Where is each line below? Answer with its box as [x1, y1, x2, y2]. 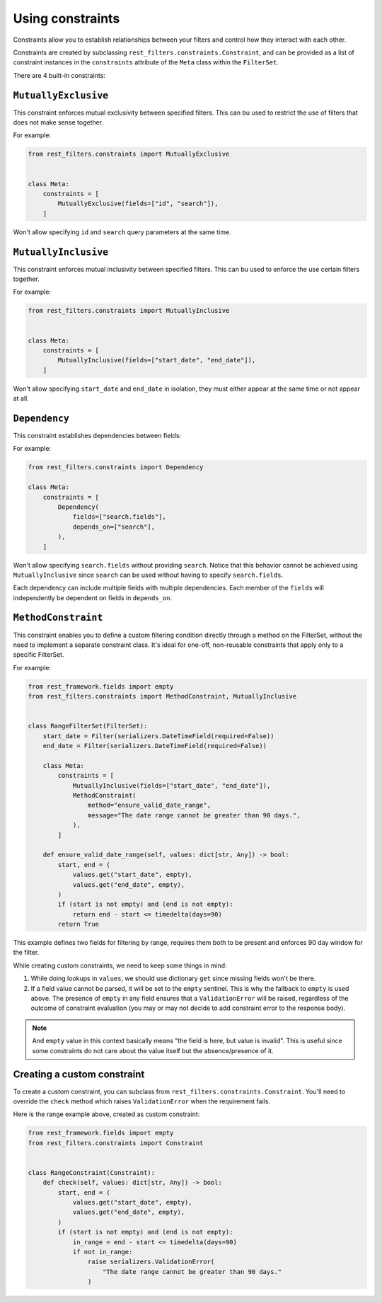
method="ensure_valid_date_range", [87, 801, 212, 810]
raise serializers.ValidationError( [87, 1258, 215, 1266]
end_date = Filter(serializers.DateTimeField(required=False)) [42, 742, 267, 750]
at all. [13, 394, 30, 403]
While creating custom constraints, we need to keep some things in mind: [13, 961, 227, 970]
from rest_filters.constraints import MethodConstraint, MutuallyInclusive [28, 692, 297, 701]
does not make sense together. [13, 118, 104, 127]
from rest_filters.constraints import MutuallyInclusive [28, 306, 230, 315]
